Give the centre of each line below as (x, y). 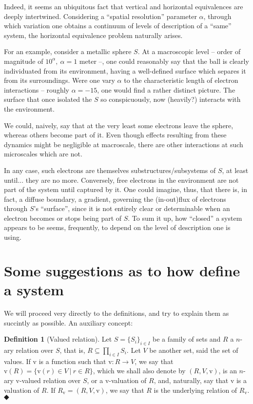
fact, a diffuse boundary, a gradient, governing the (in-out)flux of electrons (115, 199)
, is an (228, 371)
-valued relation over (50, 380)
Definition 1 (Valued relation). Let (58, 339)
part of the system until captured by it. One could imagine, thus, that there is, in (126, 189)
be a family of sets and (187, 339)
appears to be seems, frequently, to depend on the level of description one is (117, 227)
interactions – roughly (37, 89)
